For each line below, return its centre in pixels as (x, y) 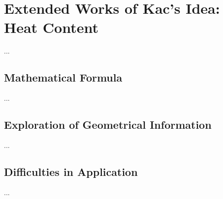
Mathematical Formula (63, 77)
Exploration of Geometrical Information (108, 125)
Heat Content (51, 27)
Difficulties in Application (71, 171)
